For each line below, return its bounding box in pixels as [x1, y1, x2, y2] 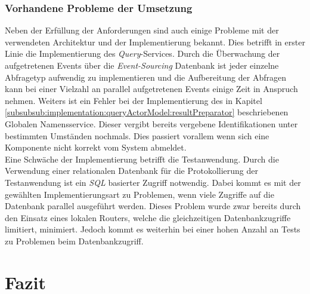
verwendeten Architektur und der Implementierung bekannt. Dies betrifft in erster [5, 35, 305, 48]
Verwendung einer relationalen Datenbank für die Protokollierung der [5, 164, 259, 177]
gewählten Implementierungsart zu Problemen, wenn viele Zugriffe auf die [5, 188, 274, 200]
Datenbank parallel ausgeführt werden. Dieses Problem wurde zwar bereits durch [5, 200, 301, 212]
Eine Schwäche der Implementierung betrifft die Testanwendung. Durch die [5, 152, 279, 165]
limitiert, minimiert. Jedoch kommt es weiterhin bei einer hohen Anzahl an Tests [5, 223, 300, 235]
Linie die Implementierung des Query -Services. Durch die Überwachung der [5, 47, 280, 60]
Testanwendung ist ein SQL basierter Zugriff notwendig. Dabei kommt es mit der [5, 176, 301, 188]
